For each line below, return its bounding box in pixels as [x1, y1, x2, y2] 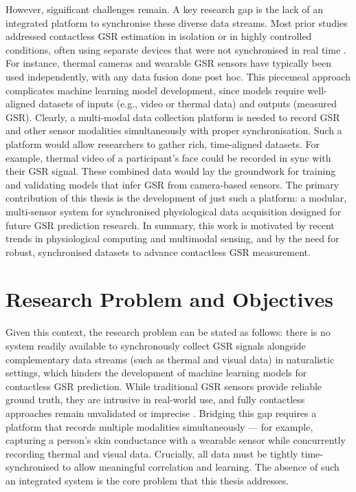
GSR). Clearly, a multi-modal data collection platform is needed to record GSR [5, 109, 340, 124]
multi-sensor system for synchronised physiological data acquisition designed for [5, 204, 342, 218]
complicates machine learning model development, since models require [5, 83, 304, 97]
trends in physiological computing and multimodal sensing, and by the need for [5, 231, 340, 246]
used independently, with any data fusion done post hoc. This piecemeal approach [5, 69, 351, 83]
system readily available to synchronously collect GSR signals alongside [5, 339, 306, 352]
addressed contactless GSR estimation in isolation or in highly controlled [5, 29, 312, 43]
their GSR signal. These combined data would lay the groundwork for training [5, 164, 336, 178]
